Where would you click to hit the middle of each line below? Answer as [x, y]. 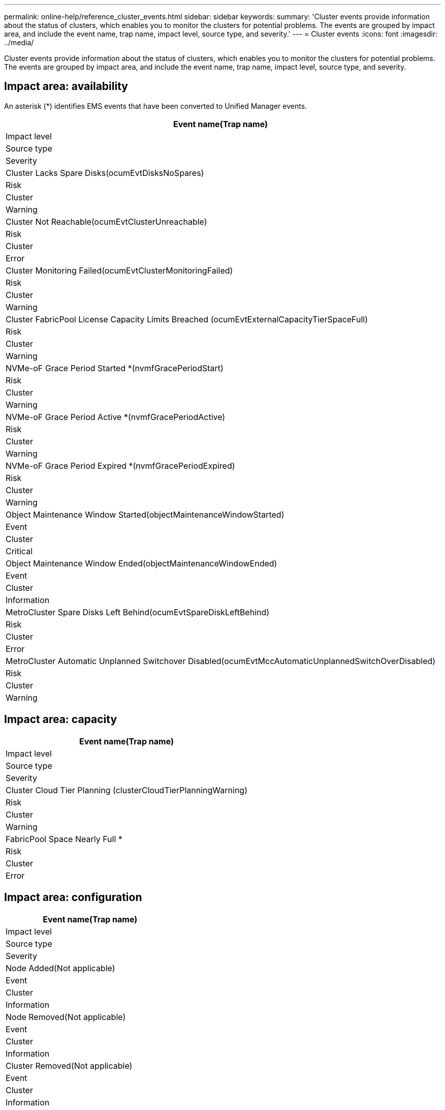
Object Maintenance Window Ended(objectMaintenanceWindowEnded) [141, 563]
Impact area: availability [66, 86]
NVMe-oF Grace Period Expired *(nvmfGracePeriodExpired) [120, 466]
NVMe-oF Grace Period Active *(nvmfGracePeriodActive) [116, 417]
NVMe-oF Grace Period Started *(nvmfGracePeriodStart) [115, 368]
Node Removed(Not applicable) [66, 1017]
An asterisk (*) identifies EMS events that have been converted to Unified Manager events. [156, 106]
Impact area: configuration [73, 897]
